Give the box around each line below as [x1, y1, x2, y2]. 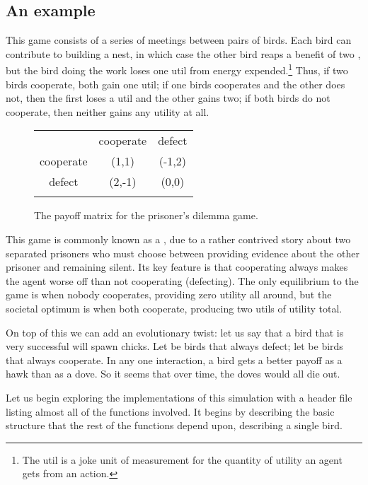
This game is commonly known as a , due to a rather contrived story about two [6, 232, 351, 247]
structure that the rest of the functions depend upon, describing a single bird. [6, 418, 343, 433]
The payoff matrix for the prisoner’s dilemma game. [34, 208, 258, 223]
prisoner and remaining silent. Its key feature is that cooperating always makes [6, 259, 348, 274]
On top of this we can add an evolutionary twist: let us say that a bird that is [6, 325, 344, 339]
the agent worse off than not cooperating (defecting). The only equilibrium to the [6, 273, 359, 288]
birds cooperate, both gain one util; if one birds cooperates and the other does [6, 76, 345, 91]
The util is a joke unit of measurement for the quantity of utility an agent [22, 452, 343, 467]
